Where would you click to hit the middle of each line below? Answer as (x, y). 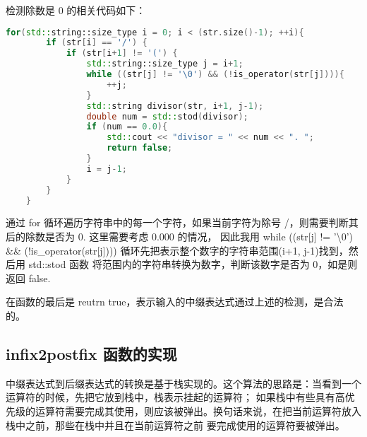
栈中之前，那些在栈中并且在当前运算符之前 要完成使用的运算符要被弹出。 (175, 425)
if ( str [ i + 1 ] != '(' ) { (122, 53)
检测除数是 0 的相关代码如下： (76, 10)
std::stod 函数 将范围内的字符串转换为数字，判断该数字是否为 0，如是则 (193, 264)
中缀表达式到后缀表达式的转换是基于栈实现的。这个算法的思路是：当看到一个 (183, 383)
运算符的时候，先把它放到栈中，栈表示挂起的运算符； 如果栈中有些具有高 (175, 397)
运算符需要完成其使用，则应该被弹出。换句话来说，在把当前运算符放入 (198, 411)
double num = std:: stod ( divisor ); (167, 116)
